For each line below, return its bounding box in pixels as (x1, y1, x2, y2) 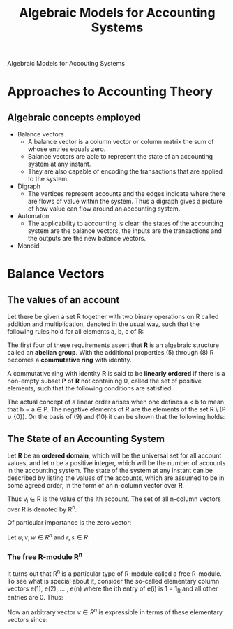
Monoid (17, 241, 40, 250)
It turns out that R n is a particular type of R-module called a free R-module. (7, 568, 222, 578)
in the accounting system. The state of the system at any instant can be (7, 467, 213, 474)
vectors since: (7, 615, 48, 623)
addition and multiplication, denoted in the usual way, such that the (7, 320, 200, 328)
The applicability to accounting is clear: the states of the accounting (27, 219, 223, 228)
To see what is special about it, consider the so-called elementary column (7, 577, 220, 585)
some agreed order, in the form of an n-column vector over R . (7, 481, 185, 489)
